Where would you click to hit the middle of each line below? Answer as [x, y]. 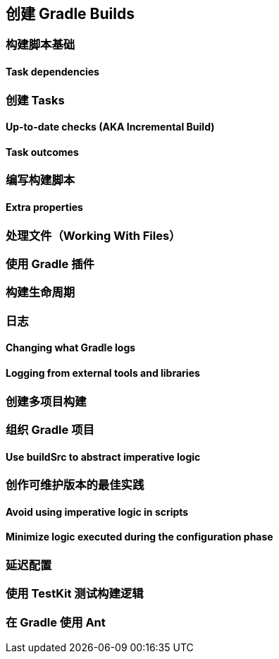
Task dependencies [52, 72]
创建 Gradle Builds [70, 14]
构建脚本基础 [41, 45]
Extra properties [44, 207]
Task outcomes [42, 152]
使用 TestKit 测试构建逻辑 [75, 594]
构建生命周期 [41, 292]
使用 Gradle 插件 [50, 264]
